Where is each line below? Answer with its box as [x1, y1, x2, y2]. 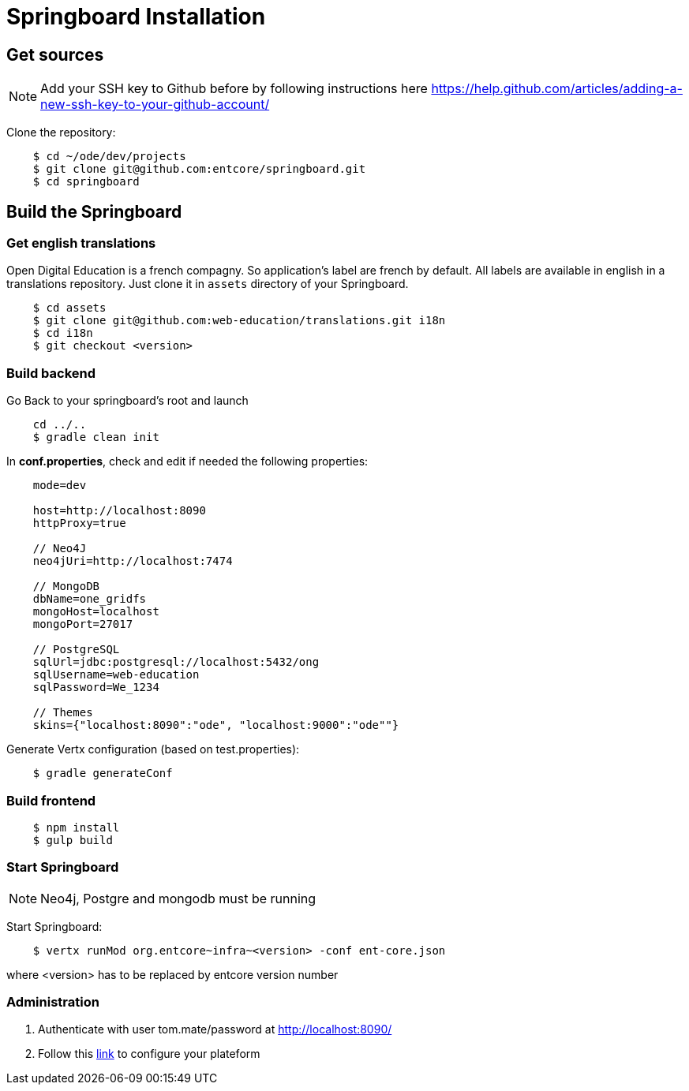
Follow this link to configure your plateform [38, 1047, 260, 1061]
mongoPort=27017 [32, 618, 133, 631]
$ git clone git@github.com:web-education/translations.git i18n [32, 314, 446, 327]
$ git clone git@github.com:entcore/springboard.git [32, 163, 366, 176]
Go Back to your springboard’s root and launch [6, 394, 249, 408]
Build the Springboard [6, 201, 182, 222]
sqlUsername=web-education [32, 668, 200, 682]
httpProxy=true [32, 517, 126, 530]
